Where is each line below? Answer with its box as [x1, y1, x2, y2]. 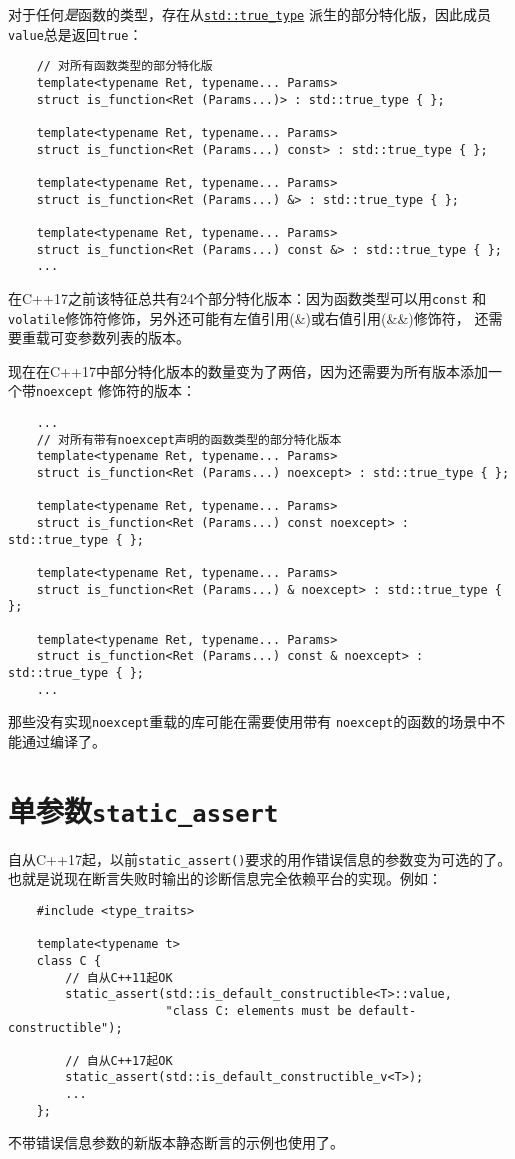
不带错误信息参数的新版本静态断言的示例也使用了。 [8, 1132, 344, 1153]
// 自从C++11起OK [65, 970, 173, 985]
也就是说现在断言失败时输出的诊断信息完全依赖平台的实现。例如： [8, 868, 442, 889]
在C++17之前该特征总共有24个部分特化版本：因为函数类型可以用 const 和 [8, 287, 487, 308]
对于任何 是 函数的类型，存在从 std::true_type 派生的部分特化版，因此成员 [8, 4, 491, 24]
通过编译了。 [21, 730, 106, 751]
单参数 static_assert [8, 789, 279, 830]
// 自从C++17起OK [65, 1053, 173, 1068]
